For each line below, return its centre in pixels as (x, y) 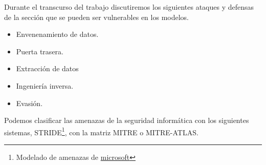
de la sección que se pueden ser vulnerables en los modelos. (96, 17)
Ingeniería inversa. (45, 85)
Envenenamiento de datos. (57, 34)
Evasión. (29, 103)
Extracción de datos (47, 68)
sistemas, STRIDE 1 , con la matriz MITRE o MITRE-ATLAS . (101, 131)
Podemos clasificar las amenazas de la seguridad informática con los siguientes (127, 120)
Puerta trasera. (40, 51)
